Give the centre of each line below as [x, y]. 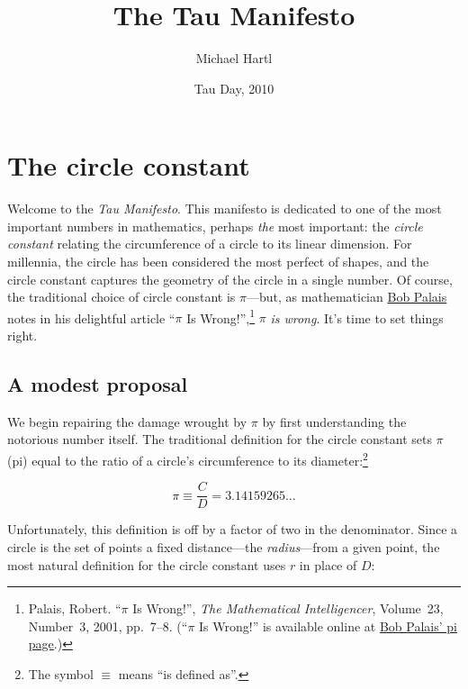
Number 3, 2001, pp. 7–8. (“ [108, 626]
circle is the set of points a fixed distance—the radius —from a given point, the [224, 546]
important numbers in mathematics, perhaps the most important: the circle [215, 226]
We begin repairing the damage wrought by [127, 421]
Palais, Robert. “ [75, 608]
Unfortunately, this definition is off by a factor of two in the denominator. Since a [233, 529]
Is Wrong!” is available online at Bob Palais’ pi [328, 626]
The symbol [61, 673]
